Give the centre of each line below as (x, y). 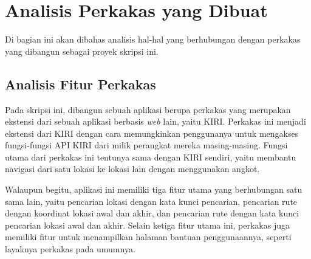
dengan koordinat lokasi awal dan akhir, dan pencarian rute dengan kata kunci (152, 213)
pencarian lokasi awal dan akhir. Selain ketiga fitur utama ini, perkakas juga (147, 225)
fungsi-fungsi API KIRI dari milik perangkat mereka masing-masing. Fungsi (146, 145)
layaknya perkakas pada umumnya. (70, 249)
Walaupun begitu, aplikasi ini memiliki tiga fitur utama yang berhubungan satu (154, 189)
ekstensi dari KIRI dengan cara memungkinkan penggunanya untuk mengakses (152, 133)
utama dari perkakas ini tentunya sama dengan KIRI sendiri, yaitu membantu (151, 157)
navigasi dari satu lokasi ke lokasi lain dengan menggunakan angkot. (132, 169)
